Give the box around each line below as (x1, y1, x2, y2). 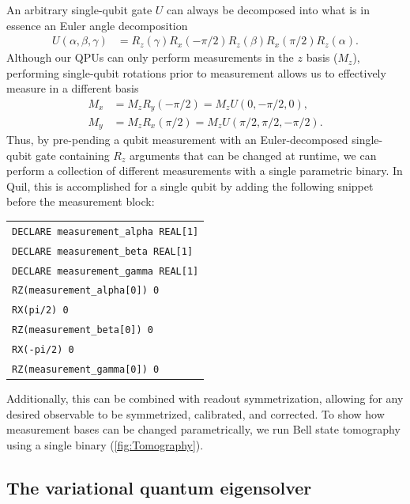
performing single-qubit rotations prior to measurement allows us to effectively (6, 64, 386, 81)
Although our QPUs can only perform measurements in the (6, 49, 294, 66)
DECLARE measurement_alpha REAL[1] (12, 225, 199, 237)
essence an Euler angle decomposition (6, 17, 188, 33)
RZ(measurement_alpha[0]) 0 (12, 285, 160, 297)
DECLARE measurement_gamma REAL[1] (12, 265, 199, 277)
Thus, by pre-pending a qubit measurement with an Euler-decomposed (6, 131, 348, 147)
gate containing (35, 146, 110, 163)
